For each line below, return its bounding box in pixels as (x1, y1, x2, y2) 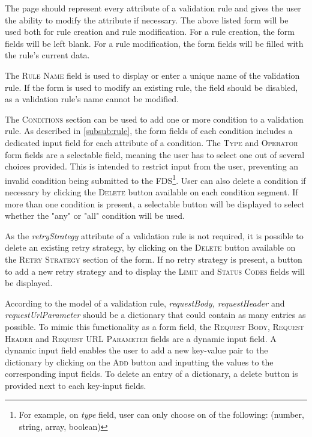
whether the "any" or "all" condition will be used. (5, 209, 185, 222)
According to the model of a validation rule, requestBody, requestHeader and (5, 296, 285, 309)
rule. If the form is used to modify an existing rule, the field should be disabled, (5, 81, 298, 93)
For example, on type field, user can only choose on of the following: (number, (19, 408, 304, 421)
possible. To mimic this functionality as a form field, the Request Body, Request (5, 320, 304, 332)
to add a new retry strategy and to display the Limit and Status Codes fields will (5, 264, 305, 277)
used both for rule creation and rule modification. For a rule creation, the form (5, 25, 295, 38)
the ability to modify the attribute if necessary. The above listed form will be (5, 13, 289, 26)
